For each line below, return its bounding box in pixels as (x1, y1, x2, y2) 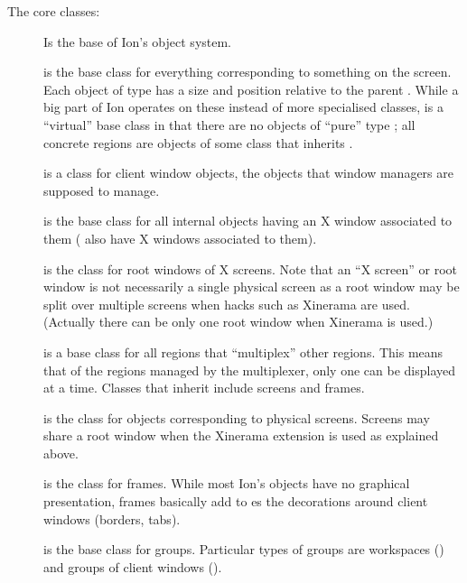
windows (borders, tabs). (43, 509, 181, 528)
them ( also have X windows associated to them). (43, 228, 317, 247)
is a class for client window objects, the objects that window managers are (43, 163, 453, 182)
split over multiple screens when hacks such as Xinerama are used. (43, 294, 410, 313)
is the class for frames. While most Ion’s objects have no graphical (43, 474, 410, 493)
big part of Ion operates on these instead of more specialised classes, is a (43, 97, 444, 116)
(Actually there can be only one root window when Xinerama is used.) (43, 312, 434, 331)
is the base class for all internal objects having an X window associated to (43, 211, 453, 230)
